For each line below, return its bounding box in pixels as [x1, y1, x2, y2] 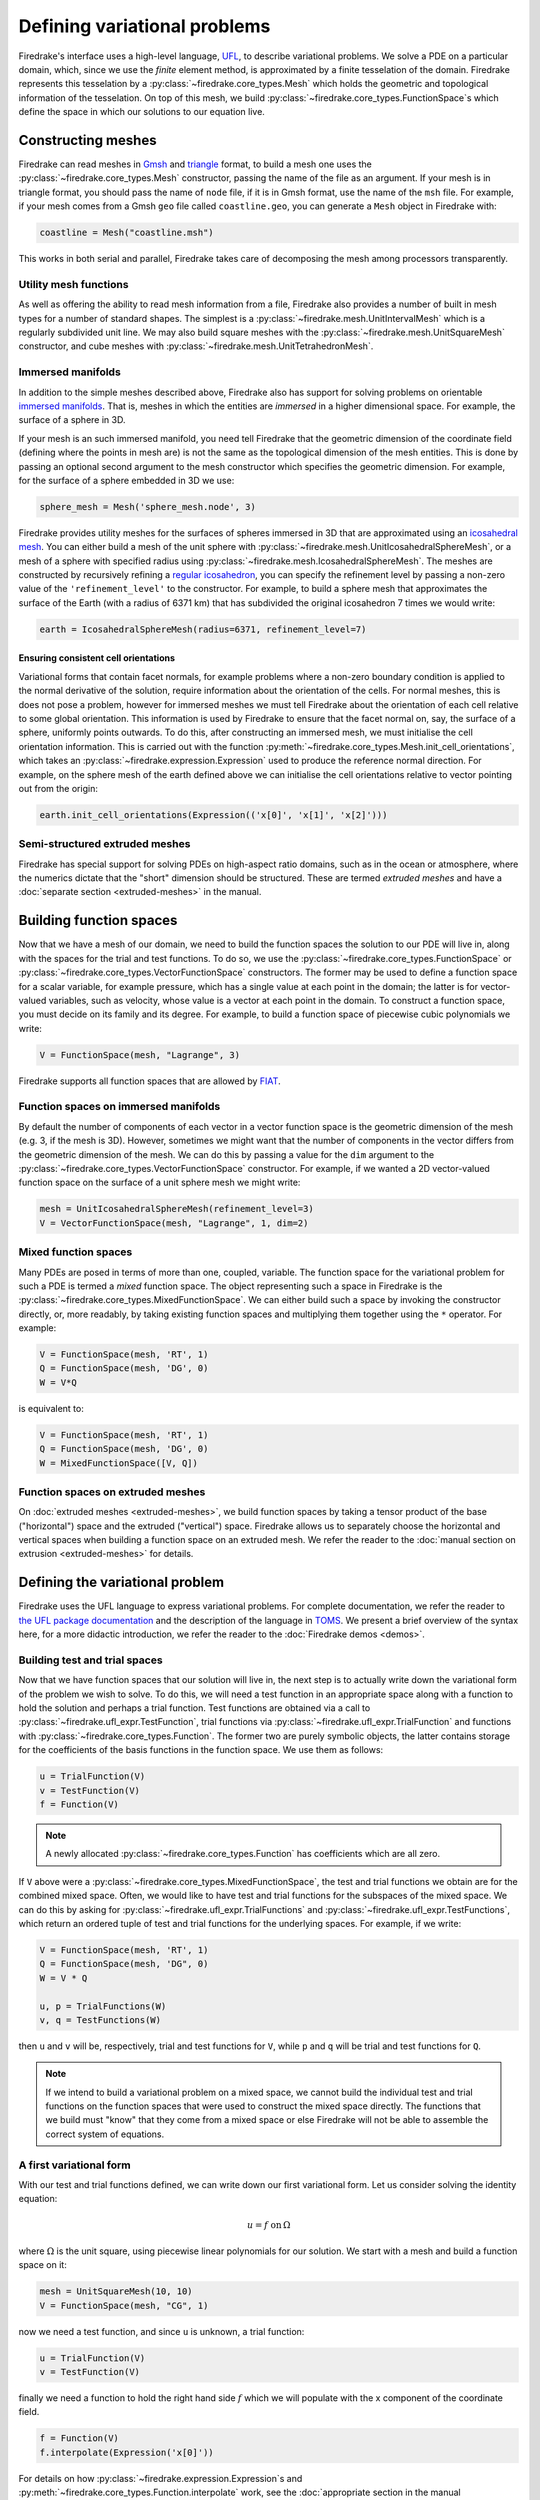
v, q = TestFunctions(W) [39, 2014, 162, 2025]
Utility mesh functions [18, 277, 129, 291]
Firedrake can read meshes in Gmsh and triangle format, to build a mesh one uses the [18, 158, 372, 170]
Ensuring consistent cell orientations [18, 652, 175, 664]
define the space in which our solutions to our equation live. [18, 106, 265, 118]
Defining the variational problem [18, 1574, 225, 1591]
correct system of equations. [45, 2128, 165, 2140]
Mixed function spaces [18, 1245, 133, 1259]
